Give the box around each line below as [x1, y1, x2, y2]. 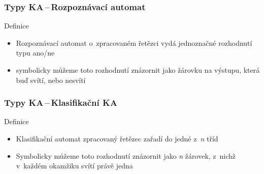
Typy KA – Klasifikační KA [4, 96, 117, 109]
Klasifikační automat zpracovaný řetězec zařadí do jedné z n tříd [16, 133, 218, 143]
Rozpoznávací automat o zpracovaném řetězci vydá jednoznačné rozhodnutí [16, 37, 252, 48]
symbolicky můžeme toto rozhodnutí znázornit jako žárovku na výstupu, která [16, 65, 260, 75]
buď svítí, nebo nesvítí [16, 74, 86, 85]
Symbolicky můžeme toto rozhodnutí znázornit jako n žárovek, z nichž [16, 150, 236, 161]
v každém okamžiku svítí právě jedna [16, 160, 133, 171]
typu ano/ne [16, 47, 55, 58]
